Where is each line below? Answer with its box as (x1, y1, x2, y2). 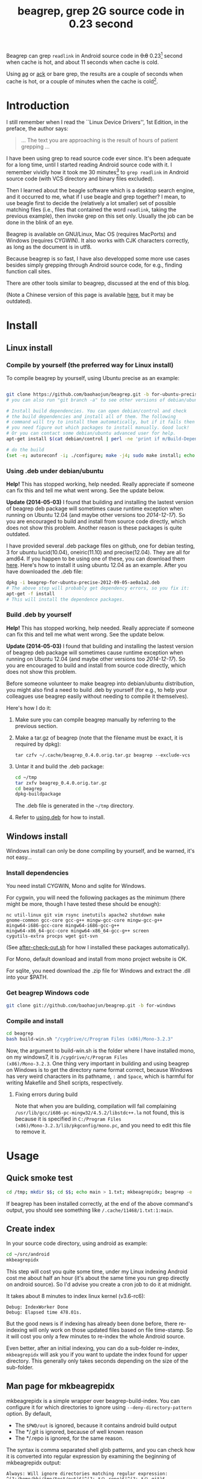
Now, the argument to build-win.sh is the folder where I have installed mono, (6, 1047, 195, 1054)
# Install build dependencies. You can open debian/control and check (6, 408, 187, 414)
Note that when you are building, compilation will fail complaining (14, 1102, 177, 1109)
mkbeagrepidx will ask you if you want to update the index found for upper (6, 1351, 188, 1358)
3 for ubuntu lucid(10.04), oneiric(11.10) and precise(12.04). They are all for (6, 549, 191, 556)
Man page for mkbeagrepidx (6, 1381, 115, 1392)
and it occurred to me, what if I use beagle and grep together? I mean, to (6, 193, 186, 200)
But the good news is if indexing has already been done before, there (6, 1320, 177, 1328)
